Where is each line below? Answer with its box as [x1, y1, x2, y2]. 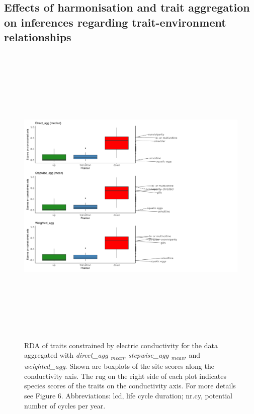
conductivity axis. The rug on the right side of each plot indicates [24, 370, 227, 381]
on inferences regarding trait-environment [4, 14, 226, 30]
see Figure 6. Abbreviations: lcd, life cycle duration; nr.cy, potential [24, 390, 232, 400]
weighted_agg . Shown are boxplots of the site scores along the [24, 361, 214, 371]
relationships [4, 29, 71, 45]
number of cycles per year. [24, 400, 106, 410]
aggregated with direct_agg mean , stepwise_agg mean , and [24, 350, 201, 361]
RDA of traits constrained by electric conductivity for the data [24, 340, 218, 350]
